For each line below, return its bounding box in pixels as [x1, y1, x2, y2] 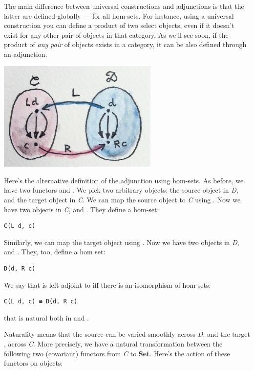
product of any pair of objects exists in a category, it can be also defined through [4, 39, 247, 49]
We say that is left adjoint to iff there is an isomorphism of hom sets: [4, 279, 211, 290]
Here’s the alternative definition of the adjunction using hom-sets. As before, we [4, 175, 244, 185]
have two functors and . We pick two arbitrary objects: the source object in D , [4, 185, 238, 195]
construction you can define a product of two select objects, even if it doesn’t [4, 20, 234, 30]
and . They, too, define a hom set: [4, 247, 106, 257]
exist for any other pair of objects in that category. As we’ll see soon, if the [4, 29, 229, 40]
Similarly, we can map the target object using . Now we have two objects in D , [4, 237, 239, 247]
